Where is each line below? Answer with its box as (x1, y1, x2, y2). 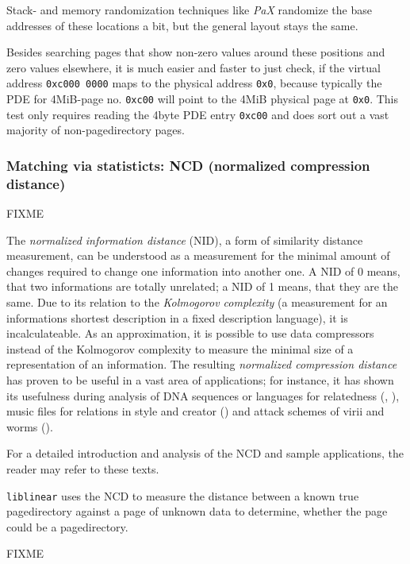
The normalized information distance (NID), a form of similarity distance (6, 231, 363, 248)
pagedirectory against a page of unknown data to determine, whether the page (6, 503, 388, 520)
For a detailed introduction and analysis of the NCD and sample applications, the (6, 445, 404, 462)
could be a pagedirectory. (6, 518, 128, 535)
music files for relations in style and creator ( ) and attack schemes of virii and (6, 403, 385, 419)
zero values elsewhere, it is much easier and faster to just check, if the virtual (6, 59, 381, 75)
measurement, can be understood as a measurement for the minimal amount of (6, 247, 390, 264)
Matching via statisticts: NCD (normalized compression (6, 155, 370, 175)
